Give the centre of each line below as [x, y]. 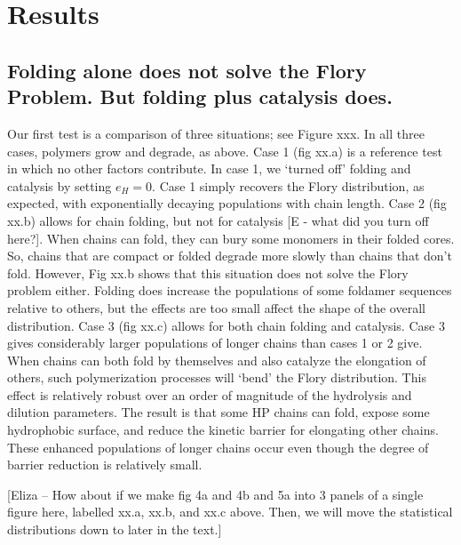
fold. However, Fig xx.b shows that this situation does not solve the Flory [208, 272]
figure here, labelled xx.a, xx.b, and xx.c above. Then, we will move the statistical [230, 512]
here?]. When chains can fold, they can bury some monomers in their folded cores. [231, 238]
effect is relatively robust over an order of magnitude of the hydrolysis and [210, 394]
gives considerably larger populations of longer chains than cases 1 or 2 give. [215, 343]
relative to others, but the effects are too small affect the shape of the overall [216, 307]
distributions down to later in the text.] [115, 529]
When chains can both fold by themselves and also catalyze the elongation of [217, 360]
